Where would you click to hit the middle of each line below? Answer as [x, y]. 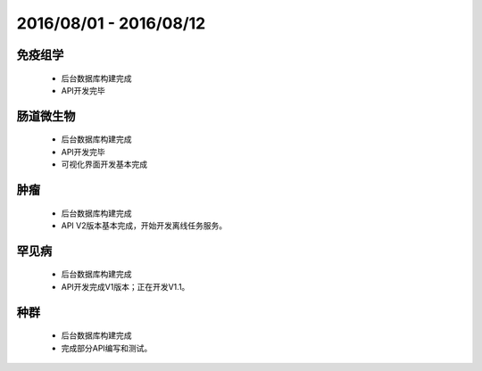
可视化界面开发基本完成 [104, 164]
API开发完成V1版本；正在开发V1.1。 [125, 286]
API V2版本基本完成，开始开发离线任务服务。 [144, 225]
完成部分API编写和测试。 [107, 348]
